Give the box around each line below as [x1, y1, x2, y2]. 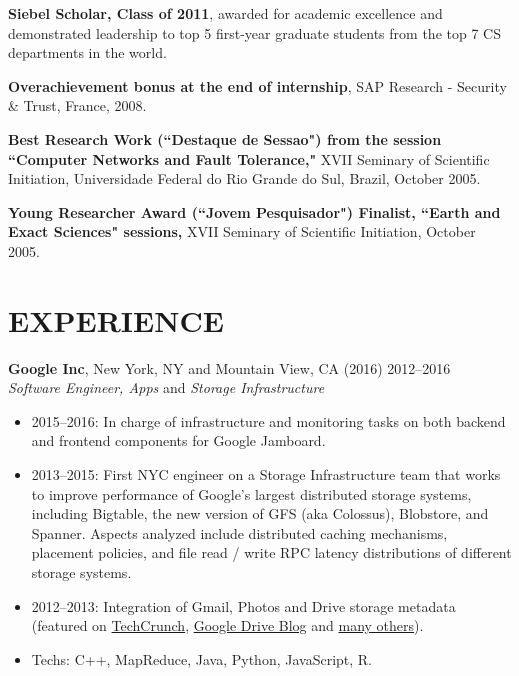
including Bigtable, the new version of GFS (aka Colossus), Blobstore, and [31, 503, 489, 524]
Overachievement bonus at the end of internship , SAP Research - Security [8, 75, 507, 96]
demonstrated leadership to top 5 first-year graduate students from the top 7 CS [8, 22, 501, 43]
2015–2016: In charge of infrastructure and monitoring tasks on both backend [31, 410, 506, 431]
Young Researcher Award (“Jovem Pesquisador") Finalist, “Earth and [8, 201, 501, 222]
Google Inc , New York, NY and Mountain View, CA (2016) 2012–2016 [8, 357, 451, 378]
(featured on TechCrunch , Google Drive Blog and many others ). [31, 615, 424, 636]
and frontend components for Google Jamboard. [31, 430, 326, 451]
